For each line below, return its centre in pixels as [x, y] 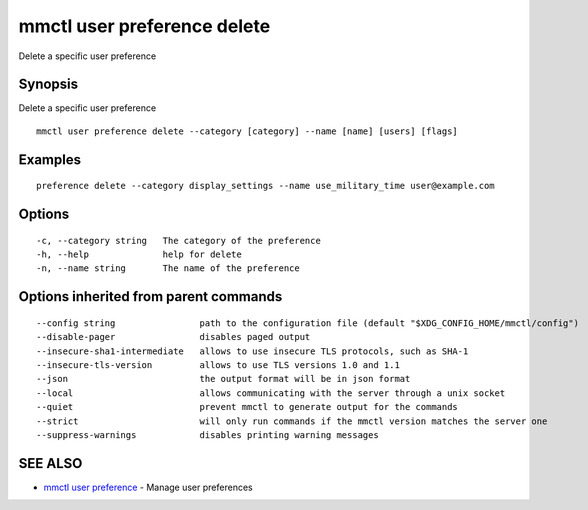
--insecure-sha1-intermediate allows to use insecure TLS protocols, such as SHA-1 [252, 351]
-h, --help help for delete [139, 254]
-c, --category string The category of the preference [179, 240]
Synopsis [48, 84]
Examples [50, 159]
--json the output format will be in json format [223, 379]
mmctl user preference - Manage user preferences [148, 487]
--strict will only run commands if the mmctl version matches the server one [292, 421]
